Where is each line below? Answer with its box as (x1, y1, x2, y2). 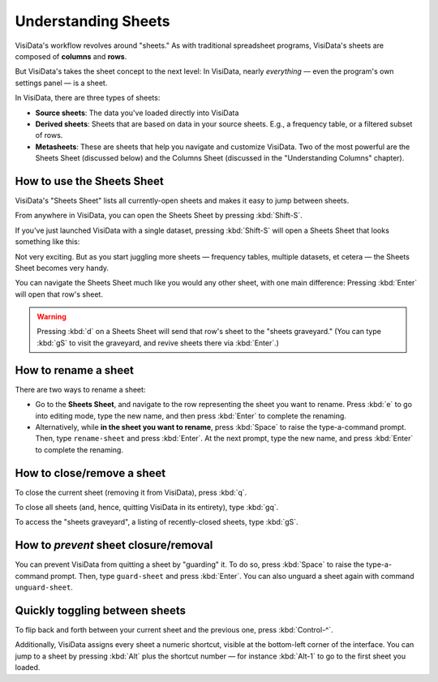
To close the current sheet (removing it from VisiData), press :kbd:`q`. (15, 487, 247, 497)
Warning (36, 312, 67, 322)
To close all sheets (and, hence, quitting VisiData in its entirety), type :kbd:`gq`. (15, 503, 279, 513)
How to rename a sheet (15, 363, 134, 377)
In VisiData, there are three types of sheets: (15, 93, 161, 103)
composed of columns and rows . (15, 51, 127, 61)
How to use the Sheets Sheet (15, 174, 164, 188)
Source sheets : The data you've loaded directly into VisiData (35, 108, 239, 118)
